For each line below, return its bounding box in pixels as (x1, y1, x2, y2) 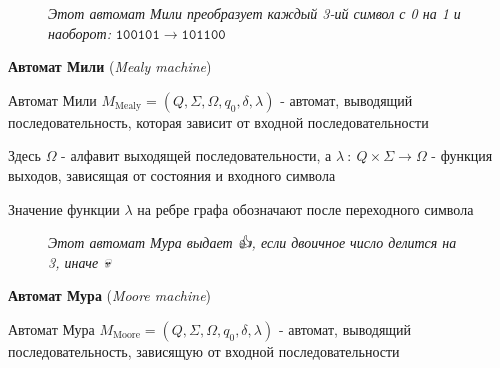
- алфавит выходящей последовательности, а (61, 145, 332, 166)
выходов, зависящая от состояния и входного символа (8, 164, 336, 185)
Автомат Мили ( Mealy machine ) (8, 56, 212, 77)
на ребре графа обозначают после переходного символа (137, 198, 474, 219)
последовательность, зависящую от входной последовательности (8, 340, 400, 361)
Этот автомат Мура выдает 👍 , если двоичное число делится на (48, 232, 457, 253)
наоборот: (48, 22, 112, 43)
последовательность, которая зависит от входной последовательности (8, 111, 429, 132)
